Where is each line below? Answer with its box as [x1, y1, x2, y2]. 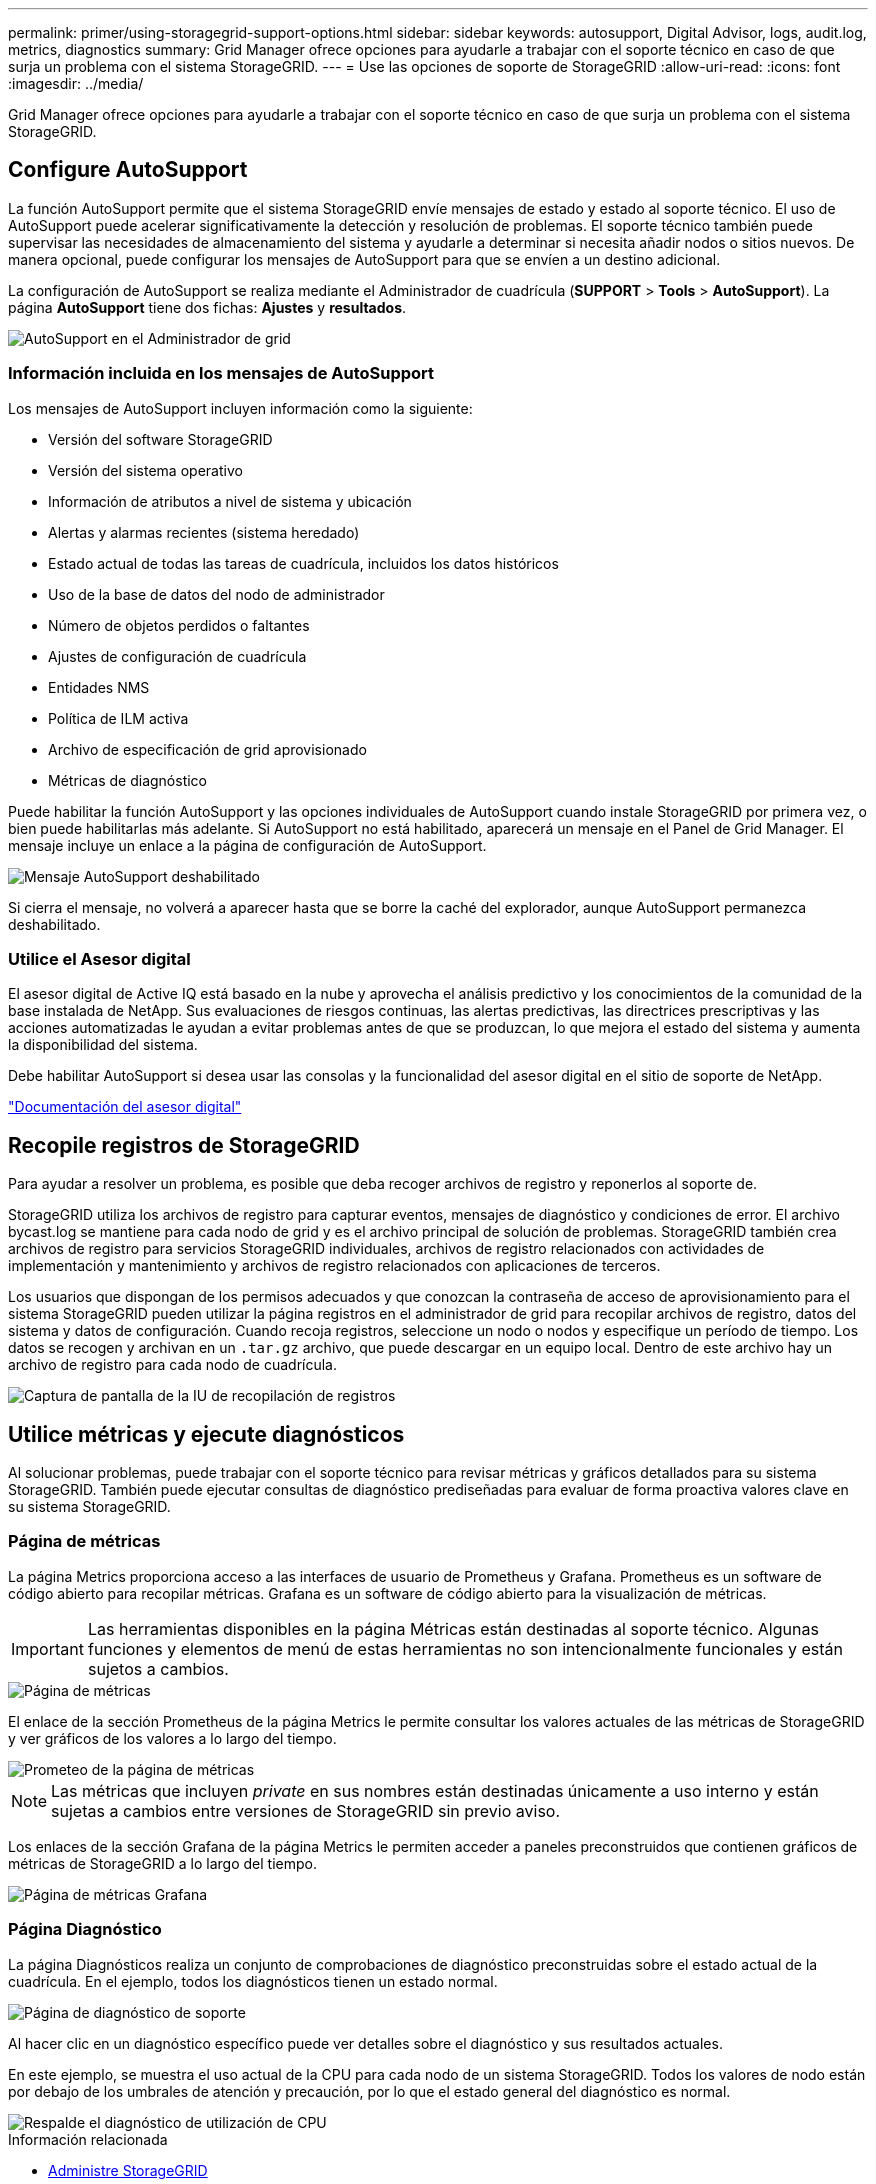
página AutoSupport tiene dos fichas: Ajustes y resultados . [8, 298, 407, 316]
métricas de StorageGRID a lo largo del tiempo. [8, 1854, 317, 1872]
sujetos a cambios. [87, 1658, 229, 1679]
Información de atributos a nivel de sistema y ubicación [48, 492, 412, 510]
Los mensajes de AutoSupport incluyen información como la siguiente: [8, 399, 473, 417]
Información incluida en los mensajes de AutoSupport [8, 363, 435, 384]
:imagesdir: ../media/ [8, 75, 144, 92]
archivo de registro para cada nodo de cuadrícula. [8, 1356, 337, 1374]
